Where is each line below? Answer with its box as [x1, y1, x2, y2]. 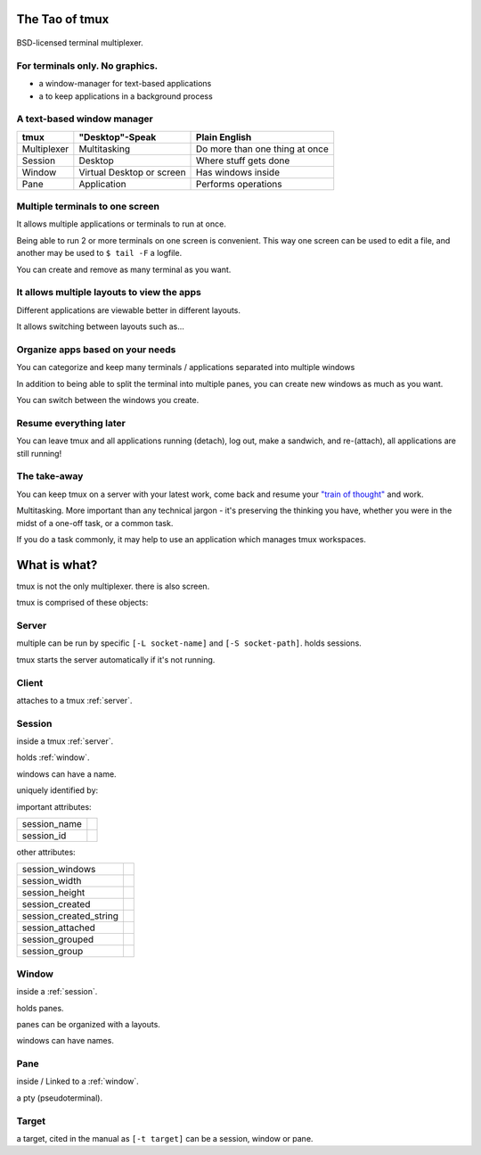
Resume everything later [16, 417, 126, 429]
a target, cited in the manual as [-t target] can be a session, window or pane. [16, 1133, 314, 1143]
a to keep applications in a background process [38, 90, 213, 102]
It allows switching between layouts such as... [16, 321, 184, 332]
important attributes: [16, 801, 93, 812]
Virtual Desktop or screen [78, 166, 186, 178]
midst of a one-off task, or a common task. [16, 517, 174, 528]
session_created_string [21, 910, 119, 922]
